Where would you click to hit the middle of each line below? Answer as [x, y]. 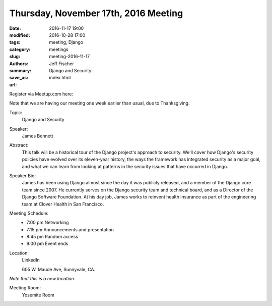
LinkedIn [31, 260]
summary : [20, 70]
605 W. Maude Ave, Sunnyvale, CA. [59, 269]
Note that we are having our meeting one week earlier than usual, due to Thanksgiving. [99, 103]
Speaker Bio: [23, 175]
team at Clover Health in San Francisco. [63, 204]
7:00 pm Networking [48, 223]
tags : [15, 42]
